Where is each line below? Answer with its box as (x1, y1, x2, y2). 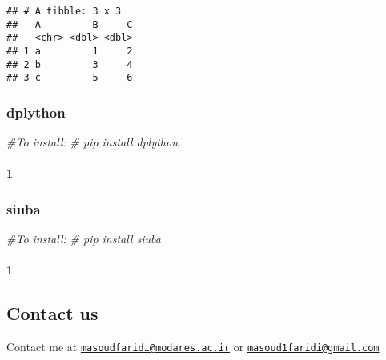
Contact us (6, 301, 99, 326)
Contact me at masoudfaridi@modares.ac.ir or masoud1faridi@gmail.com (6, 338, 380, 355)
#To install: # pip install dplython (6, 134, 179, 150)
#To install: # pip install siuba (6, 230, 161, 247)
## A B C (6, 18, 133, 30)
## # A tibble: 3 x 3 (6, 6, 122, 17)
